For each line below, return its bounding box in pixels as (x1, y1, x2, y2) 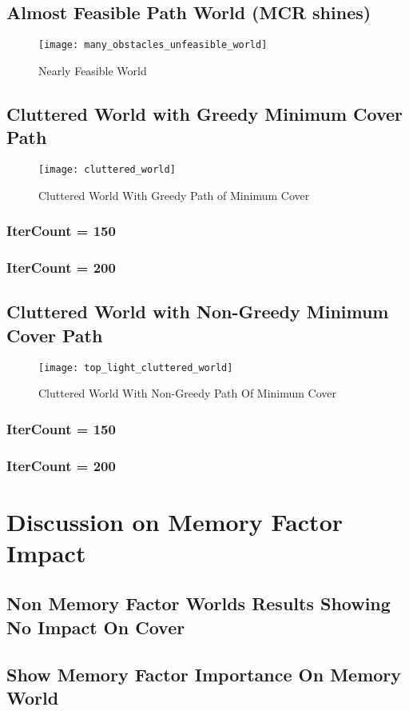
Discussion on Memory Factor (6, 505, 343, 537)
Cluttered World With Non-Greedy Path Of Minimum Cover (38, 385, 337, 401)
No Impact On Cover (6, 614, 185, 639)
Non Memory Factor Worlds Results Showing (6, 591, 391, 616)
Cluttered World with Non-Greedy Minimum (6, 299, 389, 324)
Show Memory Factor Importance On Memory (6, 661, 402, 686)
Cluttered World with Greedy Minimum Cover (6, 101, 403, 126)
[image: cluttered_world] (38, 164, 176, 176)
